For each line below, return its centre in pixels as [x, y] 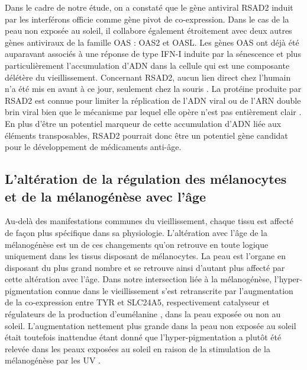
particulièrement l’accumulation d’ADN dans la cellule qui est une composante [147, 65]
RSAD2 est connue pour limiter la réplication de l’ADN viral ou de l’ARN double [153, 100]
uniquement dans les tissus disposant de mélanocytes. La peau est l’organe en [145, 256]
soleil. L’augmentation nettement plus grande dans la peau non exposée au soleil [151, 325]
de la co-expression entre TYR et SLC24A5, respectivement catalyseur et [137, 302]
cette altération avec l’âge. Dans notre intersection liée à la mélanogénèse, [138, 279]
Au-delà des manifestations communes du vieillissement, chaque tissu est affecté [149, 221]
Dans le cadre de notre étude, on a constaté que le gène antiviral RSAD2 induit [149, 7]
